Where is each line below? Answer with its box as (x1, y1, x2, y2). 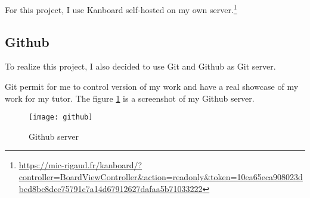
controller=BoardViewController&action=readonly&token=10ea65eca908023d (18, 171, 303, 183)
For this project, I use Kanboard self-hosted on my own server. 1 (5, 2, 237, 15)
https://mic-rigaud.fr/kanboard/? (18, 159, 142, 171)
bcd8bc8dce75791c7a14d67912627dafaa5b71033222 (18, 182, 203, 194)
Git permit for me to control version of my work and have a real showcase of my (5, 80, 299, 93)
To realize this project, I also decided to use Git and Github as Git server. (5, 60, 276, 73)
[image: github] (29, 113, 93, 122)
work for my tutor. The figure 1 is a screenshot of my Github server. (5, 92, 255, 104)
